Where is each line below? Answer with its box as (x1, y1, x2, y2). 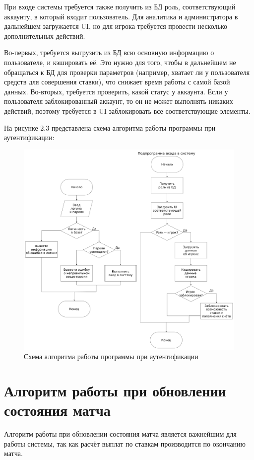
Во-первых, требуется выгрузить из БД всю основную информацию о (4, 47, 214, 58)
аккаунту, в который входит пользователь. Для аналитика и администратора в (4, 11, 238, 21)
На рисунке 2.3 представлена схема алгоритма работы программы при (4, 122, 216, 133)
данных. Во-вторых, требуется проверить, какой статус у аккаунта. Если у (4, 86, 228, 96)
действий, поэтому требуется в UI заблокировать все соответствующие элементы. (4, 105, 251, 116)
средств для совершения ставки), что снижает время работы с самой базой (4, 77, 230, 87)
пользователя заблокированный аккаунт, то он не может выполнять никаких (4, 96, 233, 106)
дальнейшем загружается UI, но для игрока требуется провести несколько (4, 21, 227, 31)
